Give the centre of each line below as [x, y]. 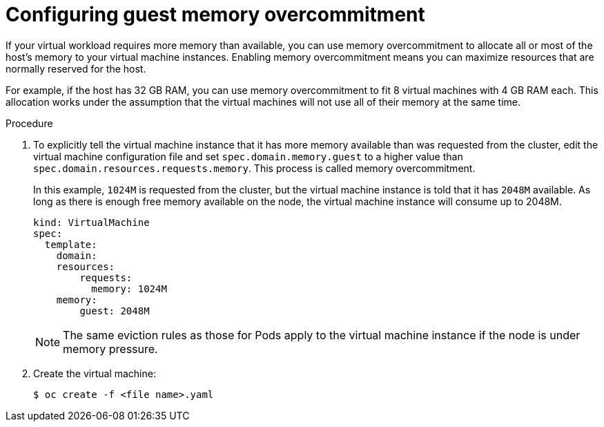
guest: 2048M [115, 311]
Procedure [29, 123]
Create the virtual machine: [95, 373]
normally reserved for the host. [76, 68]
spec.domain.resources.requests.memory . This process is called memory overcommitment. [254, 168]
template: [71, 244]
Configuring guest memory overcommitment [215, 15]
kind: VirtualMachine [91, 222]
